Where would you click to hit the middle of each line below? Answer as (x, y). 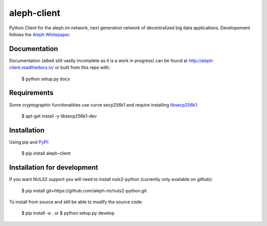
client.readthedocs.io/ (32, 67)
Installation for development (54, 168)
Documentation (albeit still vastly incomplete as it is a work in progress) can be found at (98, 60)
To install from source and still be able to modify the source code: (76, 202)
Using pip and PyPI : (29, 142)
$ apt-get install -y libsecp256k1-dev (59, 116)
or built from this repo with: (83, 67)
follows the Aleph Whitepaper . (40, 34)
